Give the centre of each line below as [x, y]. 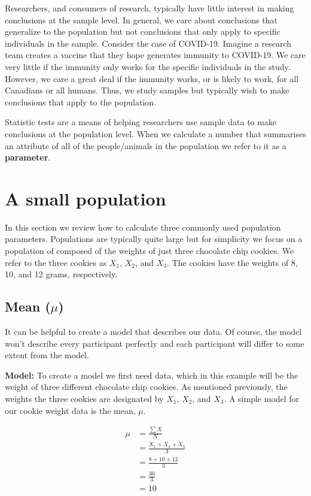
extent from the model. [47, 355]
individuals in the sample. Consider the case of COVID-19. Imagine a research [148, 43]
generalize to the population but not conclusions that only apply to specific [143, 31]
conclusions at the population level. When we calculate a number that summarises [155, 133]
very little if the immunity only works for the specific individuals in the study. [148, 66]
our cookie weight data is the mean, [70, 410]
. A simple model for [262, 398]
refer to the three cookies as [56, 262]
